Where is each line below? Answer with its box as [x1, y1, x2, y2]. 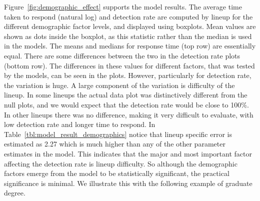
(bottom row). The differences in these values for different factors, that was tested [4, 60, 255, 70]
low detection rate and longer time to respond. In [4, 119, 155, 129]
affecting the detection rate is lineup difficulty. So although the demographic [4, 158, 237, 168]
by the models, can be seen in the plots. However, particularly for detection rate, [4, 70, 251, 80]
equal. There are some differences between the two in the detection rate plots [4, 50, 240, 60]
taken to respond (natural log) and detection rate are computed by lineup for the [4, 11, 253, 21]
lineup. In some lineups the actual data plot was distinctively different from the [4, 89, 247, 100]
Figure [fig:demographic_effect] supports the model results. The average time [4, 1, 242, 11]
